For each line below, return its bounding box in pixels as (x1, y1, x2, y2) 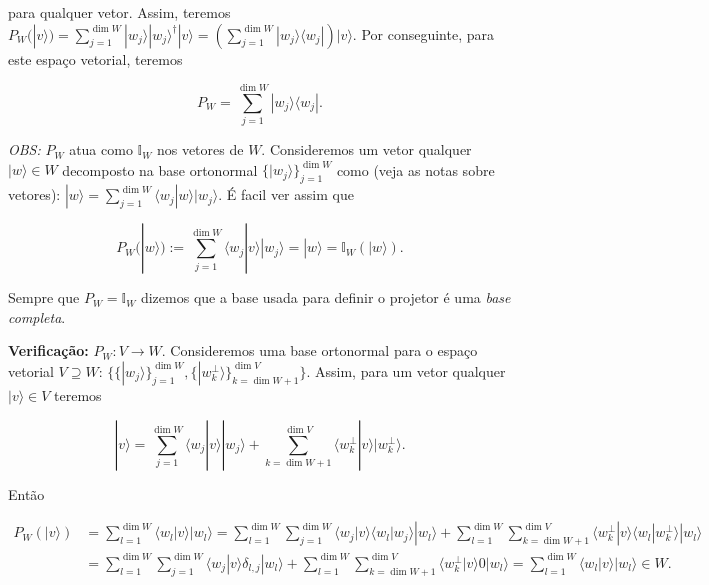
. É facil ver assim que (218, 184, 354, 205)
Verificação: (8, 340, 89, 361)
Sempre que (8, 287, 80, 308)
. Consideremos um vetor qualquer (261, 139, 472, 160)
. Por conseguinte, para (352, 23, 494, 44)
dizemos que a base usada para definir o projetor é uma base (140, 287, 511, 308)
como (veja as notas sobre (336, 159, 495, 180)
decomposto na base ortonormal (62, 159, 258, 180)
